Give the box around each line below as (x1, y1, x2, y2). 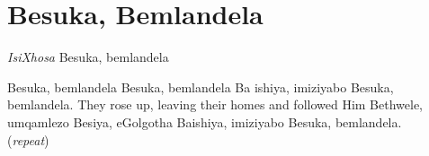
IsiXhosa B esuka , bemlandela (7, 48, 169, 66)
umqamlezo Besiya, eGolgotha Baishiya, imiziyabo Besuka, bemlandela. (7, 112, 402, 131)
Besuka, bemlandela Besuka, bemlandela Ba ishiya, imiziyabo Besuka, (7, 77, 394, 96)
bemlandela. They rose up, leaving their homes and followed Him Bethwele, (7, 95, 424, 114)
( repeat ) (7, 130, 49, 149)
